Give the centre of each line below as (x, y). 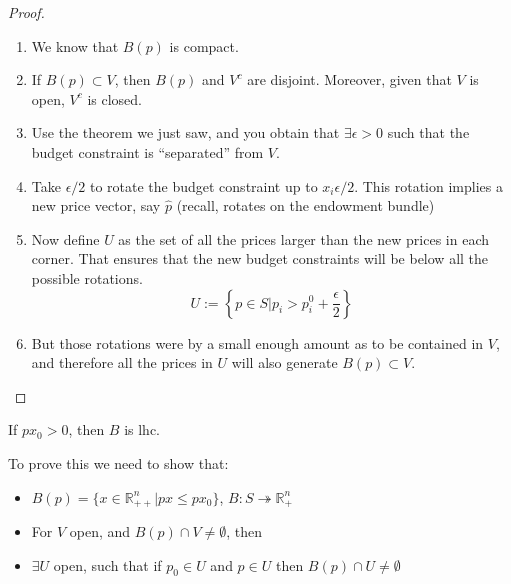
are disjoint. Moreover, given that (349, 79)
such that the (428, 132)
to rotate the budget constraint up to (203, 185)
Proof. (26, 12)
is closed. (114, 98)
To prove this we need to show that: (118, 462)
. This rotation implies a (428, 185)
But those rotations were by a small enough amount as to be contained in (257, 342)
